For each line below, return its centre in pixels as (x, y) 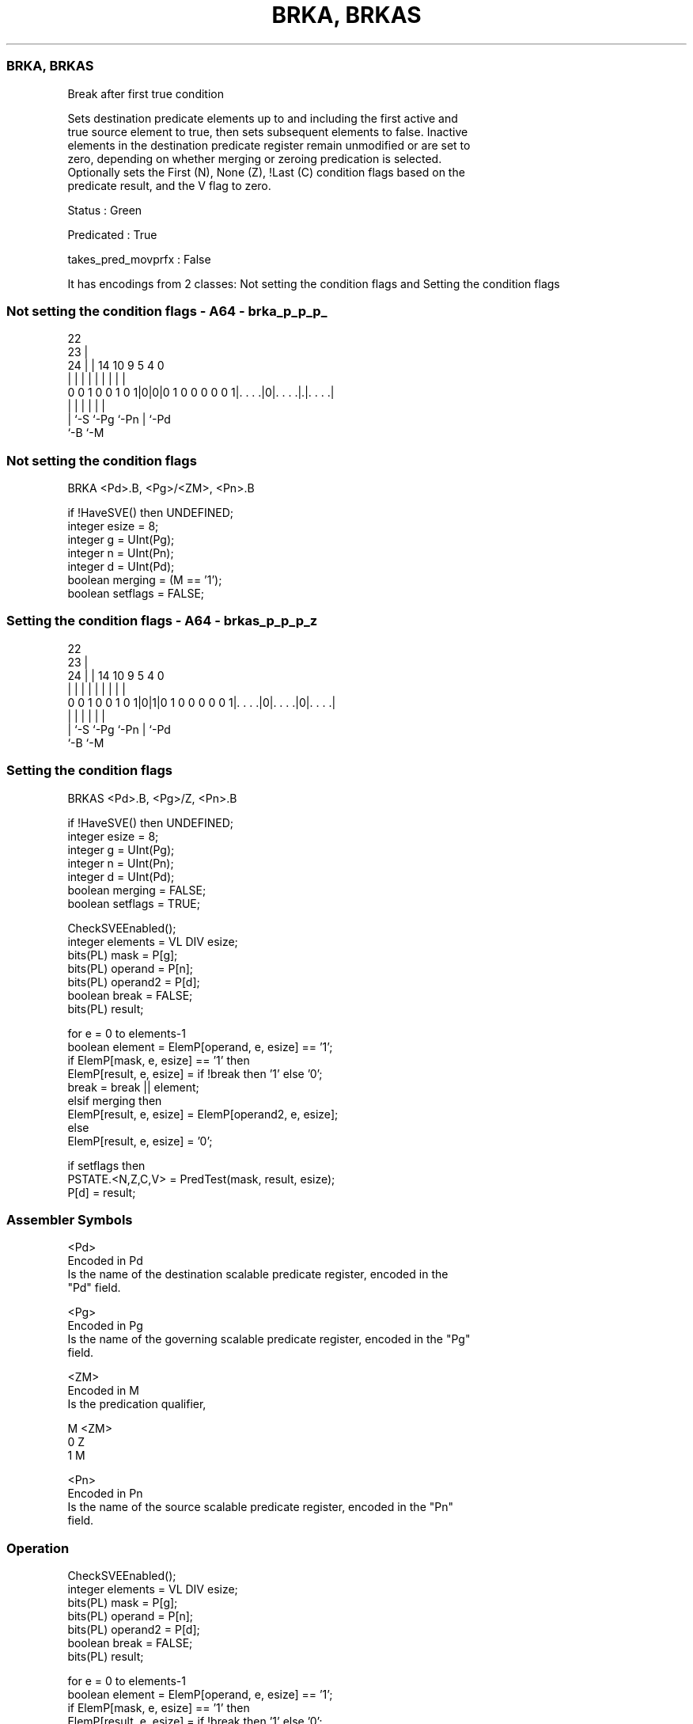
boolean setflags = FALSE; (136, 593)
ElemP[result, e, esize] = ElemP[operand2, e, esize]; (203, 1114)
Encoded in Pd (105, 1261)
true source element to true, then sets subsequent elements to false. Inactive (268, 131)
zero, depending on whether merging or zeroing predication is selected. (255, 158)
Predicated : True (112, 234)
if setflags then (106, 1165)
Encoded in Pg (105, 1326)
